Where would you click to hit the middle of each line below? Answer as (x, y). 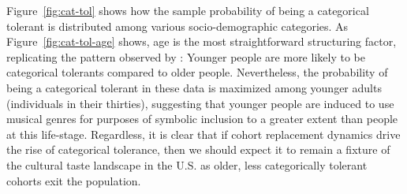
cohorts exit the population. (74, 180)
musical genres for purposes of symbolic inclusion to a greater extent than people (202, 119)
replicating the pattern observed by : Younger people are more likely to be (186, 56)
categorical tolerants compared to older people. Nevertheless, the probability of (197, 72)
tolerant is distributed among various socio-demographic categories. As (177, 26)
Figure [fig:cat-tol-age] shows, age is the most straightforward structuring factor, (202, 41)
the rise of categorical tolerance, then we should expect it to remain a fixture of (198, 149)
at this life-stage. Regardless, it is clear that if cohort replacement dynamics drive (203, 134)
